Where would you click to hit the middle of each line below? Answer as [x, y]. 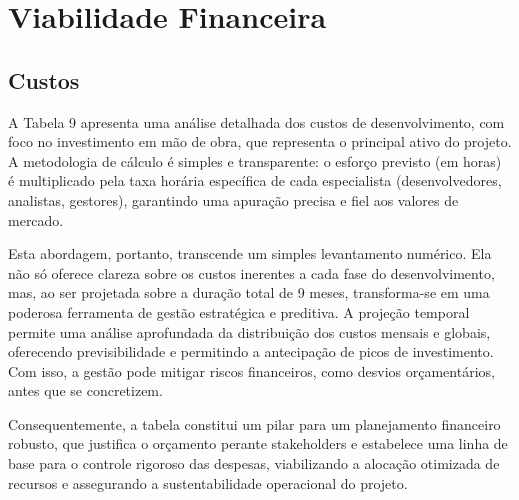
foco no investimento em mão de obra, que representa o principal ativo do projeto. [260, 141]
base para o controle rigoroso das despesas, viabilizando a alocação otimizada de [254, 463]
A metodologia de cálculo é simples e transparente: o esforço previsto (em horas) [255, 160]
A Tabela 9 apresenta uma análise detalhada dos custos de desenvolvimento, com [256, 121]
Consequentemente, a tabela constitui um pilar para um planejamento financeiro [254, 423]
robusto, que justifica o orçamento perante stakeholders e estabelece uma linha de [258, 443]
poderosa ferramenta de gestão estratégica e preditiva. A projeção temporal [239, 311]
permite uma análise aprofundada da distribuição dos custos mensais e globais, [249, 331]
